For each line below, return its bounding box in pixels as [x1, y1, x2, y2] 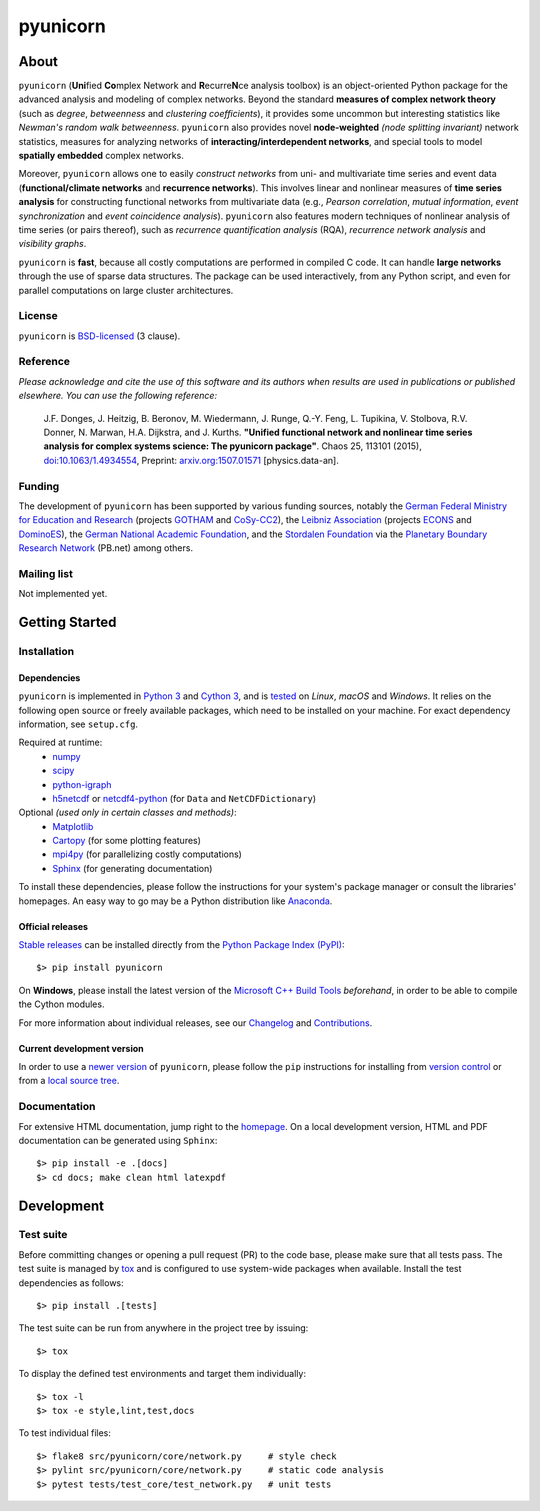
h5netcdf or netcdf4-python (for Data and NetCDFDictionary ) [52, 792, 317, 804]
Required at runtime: [18, 736, 103, 749]
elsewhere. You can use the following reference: [18, 390, 218, 402]
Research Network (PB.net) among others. [18, 542, 194, 554]
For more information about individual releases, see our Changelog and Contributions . [18, 1016, 373, 1029]
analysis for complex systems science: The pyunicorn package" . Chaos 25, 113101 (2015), [43, 440, 422, 452]
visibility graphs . [18, 238, 87, 250]
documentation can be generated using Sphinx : [18, 1134, 218, 1146]
